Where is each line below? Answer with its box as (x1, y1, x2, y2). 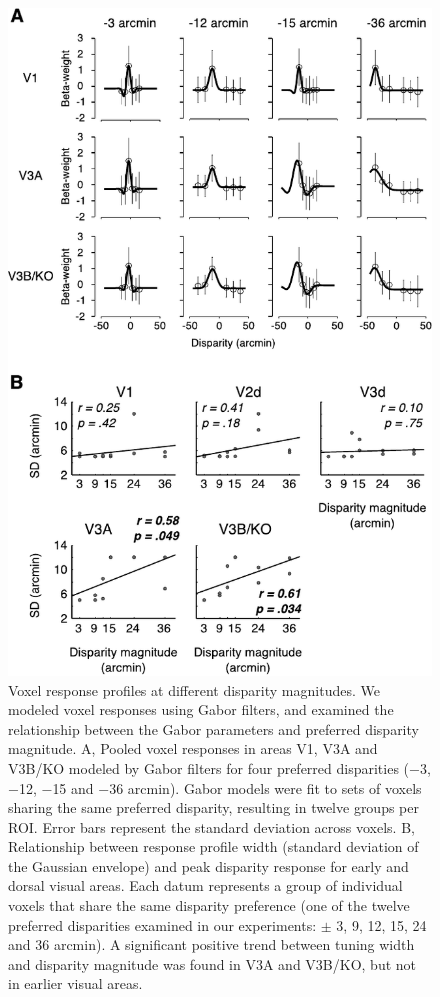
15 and (52, 777, 94, 798)
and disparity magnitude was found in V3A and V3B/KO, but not (8, 953, 417, 974)
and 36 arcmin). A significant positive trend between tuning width (8, 934, 415, 955)
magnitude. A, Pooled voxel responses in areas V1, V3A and (8, 738, 378, 759)
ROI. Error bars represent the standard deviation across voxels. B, (8, 816, 415, 837)
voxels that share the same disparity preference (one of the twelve (8, 895, 410, 916)
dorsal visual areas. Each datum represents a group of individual (8, 875, 403, 896)
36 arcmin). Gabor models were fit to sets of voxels (109, 777, 422, 798)
